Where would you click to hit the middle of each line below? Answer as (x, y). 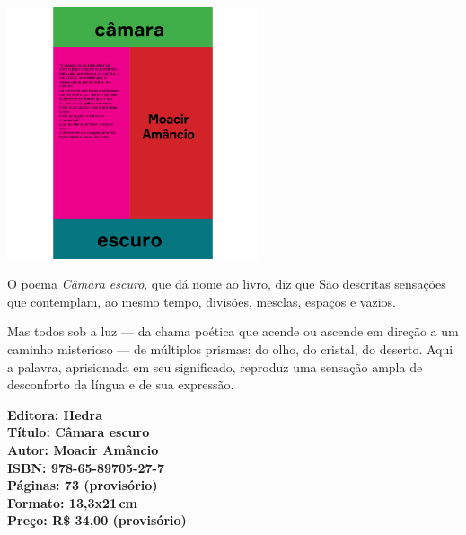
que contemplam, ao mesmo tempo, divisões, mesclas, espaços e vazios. (202, 301)
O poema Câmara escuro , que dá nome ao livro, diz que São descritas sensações (227, 284)
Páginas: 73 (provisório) (83, 485)
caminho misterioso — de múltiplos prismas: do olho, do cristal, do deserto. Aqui (230, 349)
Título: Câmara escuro (79, 432)
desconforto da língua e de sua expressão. (121, 384)
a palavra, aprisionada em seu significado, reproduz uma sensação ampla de (215, 366)
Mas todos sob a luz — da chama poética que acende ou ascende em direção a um (233, 331)
